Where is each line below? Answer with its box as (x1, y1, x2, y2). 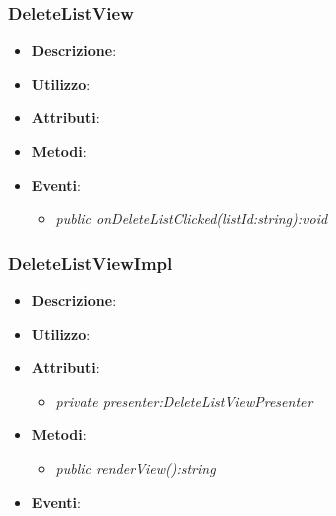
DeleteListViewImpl (8, 250, 173, 275)
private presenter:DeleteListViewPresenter (55, 390, 313, 411)
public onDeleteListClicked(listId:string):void (55, 208, 328, 229)
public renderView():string (55, 457, 216, 478)
